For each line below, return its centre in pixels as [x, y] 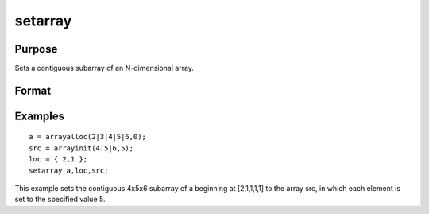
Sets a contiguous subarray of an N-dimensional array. [104, 68]
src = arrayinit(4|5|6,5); [81, 148]
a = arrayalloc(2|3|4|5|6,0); [88, 137]
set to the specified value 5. [60, 200]
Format [33, 90]
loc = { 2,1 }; [58, 160]
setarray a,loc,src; [69, 170]
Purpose [36, 49]
